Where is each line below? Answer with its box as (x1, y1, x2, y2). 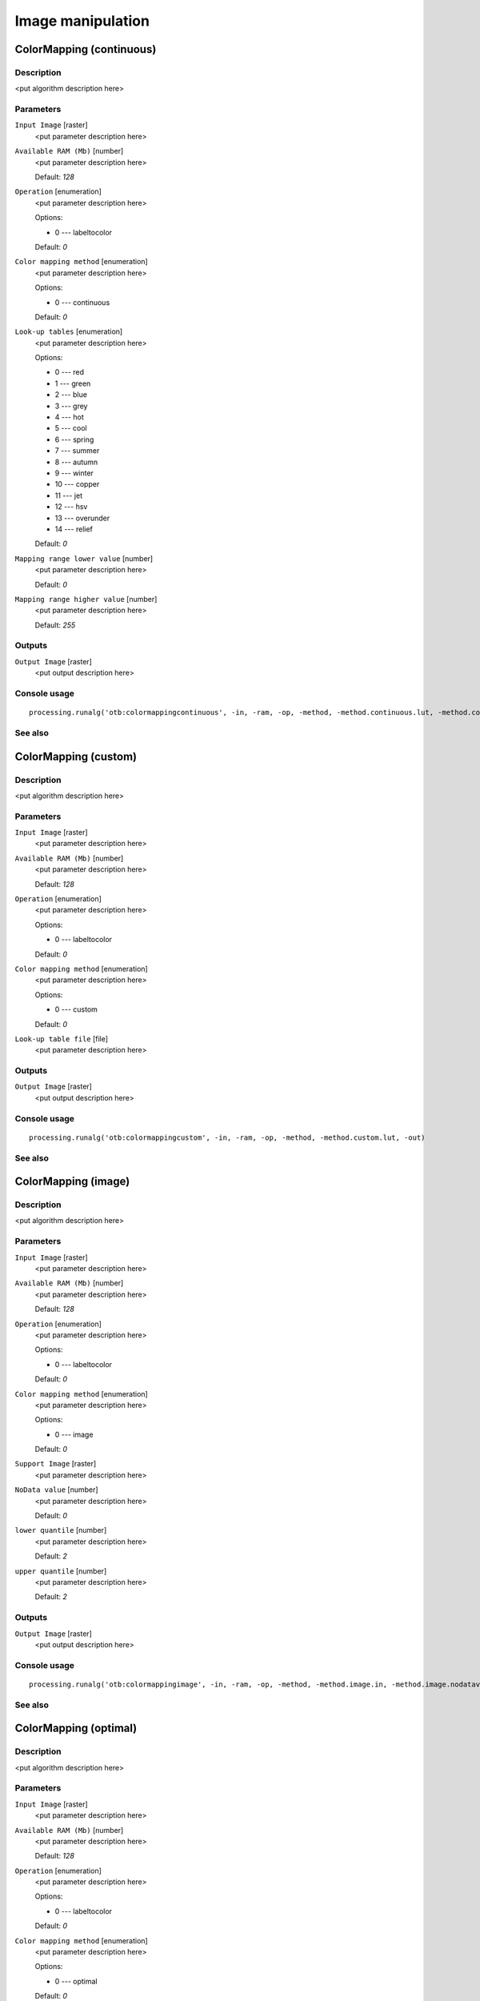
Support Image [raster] (14, 1459, 97, 1469)
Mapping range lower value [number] (14, 553, 154, 563)
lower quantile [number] (14, 1526, 107, 1535)
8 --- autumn (54, 457, 98, 467)
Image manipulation (14, 12, 150, 30)
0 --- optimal (54, 1976, 98, 1986)
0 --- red (54, 367, 84, 377)
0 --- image (54, 1430, 94, 1439)
